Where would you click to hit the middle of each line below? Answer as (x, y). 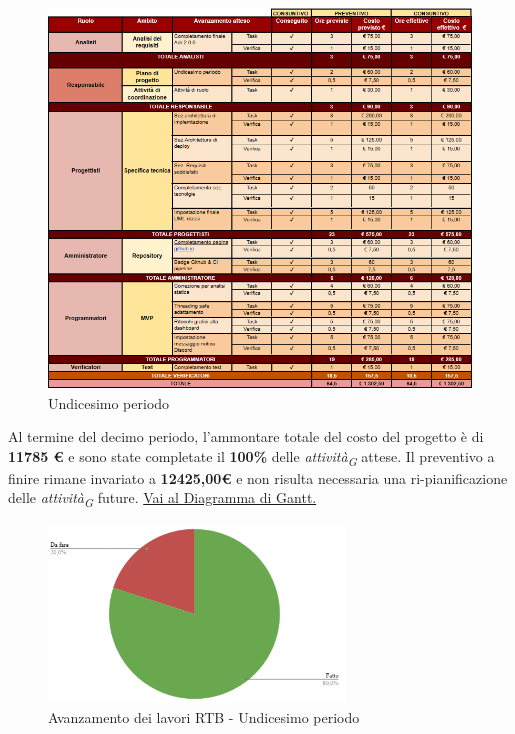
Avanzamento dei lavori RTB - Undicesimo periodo (204, 716)
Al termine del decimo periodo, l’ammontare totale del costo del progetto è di (246, 436)
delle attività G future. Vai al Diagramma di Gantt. (162, 499)
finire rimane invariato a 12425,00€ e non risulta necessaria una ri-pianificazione (258, 477)
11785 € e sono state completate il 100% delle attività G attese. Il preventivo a (251, 457)
